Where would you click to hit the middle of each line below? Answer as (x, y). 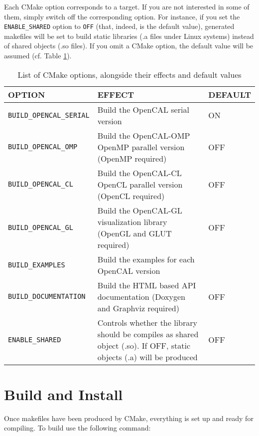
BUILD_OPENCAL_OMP (43, 147)
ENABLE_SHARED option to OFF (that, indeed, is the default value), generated (119, 26)
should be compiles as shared (148, 334)
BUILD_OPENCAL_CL (41, 184)
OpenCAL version (129, 270)
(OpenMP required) (132, 158)
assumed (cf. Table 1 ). (38, 56)
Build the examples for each (146, 259)
